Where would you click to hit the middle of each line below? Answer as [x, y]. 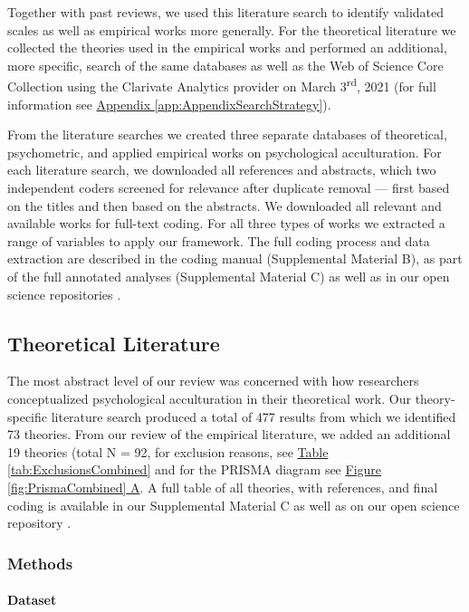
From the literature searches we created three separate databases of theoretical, [227, 134]
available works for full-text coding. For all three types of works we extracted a [226, 223]
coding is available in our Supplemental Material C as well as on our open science [234, 505]
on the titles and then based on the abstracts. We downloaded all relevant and [225, 205]
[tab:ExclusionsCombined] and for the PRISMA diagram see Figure [195, 469]
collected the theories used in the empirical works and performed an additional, [227, 48]
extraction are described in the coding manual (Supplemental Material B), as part [235, 258]
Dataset [32, 600]
